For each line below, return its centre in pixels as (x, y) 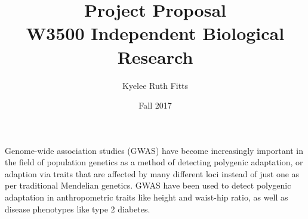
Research (155, 56)
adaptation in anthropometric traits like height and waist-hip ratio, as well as (147, 197)
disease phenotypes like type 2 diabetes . (78, 209)
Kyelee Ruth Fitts (155, 85)
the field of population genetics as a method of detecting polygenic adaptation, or (154, 162)
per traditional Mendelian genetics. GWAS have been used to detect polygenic (148, 185)
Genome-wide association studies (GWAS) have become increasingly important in (154, 150)
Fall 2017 (155, 105)
